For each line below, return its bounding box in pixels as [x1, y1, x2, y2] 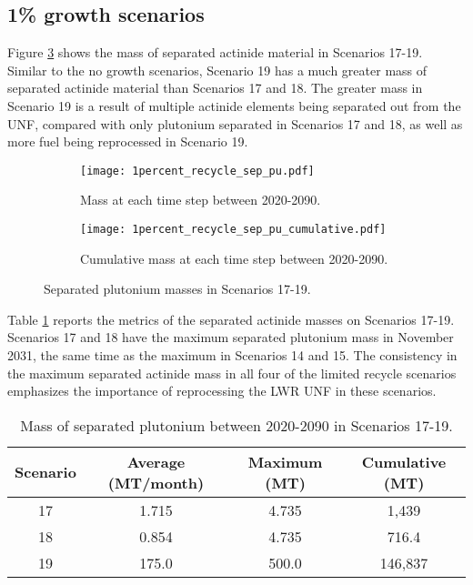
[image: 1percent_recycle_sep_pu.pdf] [80, 164, 315, 177]
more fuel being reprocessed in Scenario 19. [7, 132, 248, 151]
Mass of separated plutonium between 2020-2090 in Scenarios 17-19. [20, 414, 453, 436]
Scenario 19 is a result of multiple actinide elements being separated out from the [7, 96, 461, 115]
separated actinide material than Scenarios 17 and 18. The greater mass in [7, 78, 423, 97]
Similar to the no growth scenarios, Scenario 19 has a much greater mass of [7, 60, 428, 79]
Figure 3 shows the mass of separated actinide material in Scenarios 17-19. [7, 43, 423, 62]
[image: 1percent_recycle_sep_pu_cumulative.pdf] [80, 223, 387, 237]
